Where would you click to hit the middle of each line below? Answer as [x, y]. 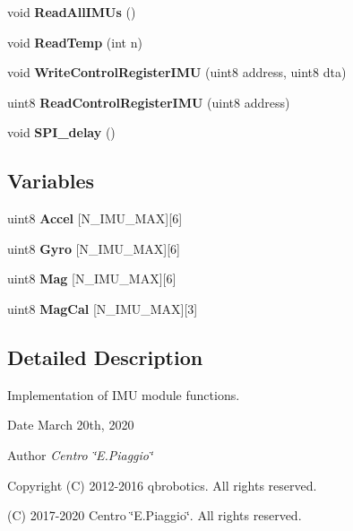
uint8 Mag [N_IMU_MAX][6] [92, 279]
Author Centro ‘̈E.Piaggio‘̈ [80, 454]
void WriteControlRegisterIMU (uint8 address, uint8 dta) [177, 72]
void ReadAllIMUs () [72, 12]
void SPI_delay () [61, 132]
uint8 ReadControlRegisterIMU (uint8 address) [149, 102]
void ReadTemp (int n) [75, 42]
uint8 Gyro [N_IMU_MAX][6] [94, 248]
